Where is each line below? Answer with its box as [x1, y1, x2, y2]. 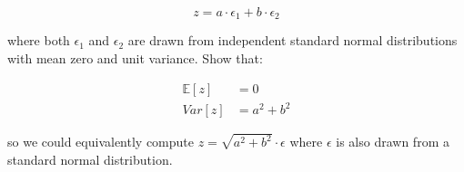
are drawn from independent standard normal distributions [127, 31, 458, 50]
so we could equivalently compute [7, 132, 195, 151]
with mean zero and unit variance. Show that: [7, 49, 263, 68]
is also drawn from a [336, 132, 449, 151]
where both [7, 31, 70, 50]
